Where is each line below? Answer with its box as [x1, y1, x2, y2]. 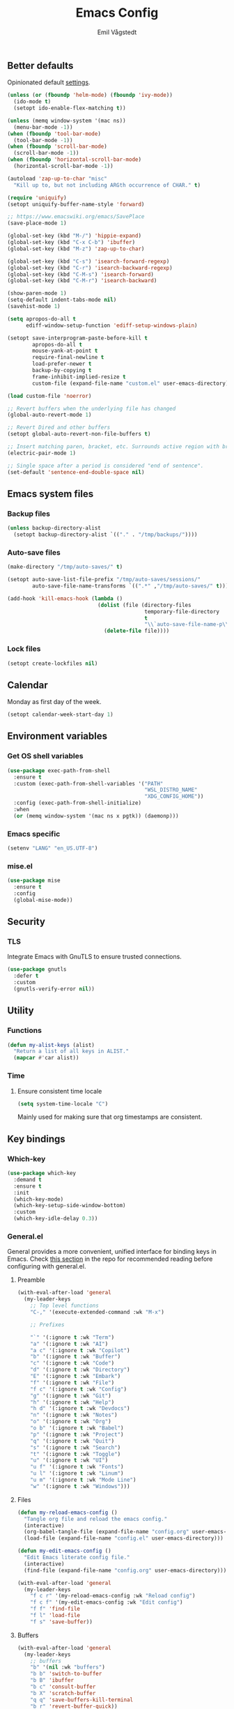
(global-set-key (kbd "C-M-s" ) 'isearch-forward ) [7, 270, 155, 278]
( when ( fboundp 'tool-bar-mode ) [7, 130, 101, 137]
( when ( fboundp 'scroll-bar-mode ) [7, 143, 108, 151]
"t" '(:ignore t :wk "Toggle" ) [30, 1450, 121, 1457]
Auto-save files [7, 547, 61, 557]
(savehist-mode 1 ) [7, 303, 61, 310]
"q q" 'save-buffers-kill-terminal [30, 1696, 134, 1703]
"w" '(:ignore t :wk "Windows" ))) [30, 1482, 130, 1489]
